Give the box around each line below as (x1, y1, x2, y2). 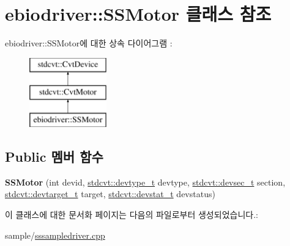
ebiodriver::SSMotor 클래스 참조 (5, 1, 272, 26)
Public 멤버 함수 (5, 147, 103, 166)
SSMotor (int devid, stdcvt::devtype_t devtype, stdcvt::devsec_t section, (5, 175, 286, 188)
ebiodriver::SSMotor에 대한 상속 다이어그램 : (5, 37, 173, 49)
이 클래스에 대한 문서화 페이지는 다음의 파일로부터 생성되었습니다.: (5, 208, 258, 221)
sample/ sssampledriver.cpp (5, 228, 105, 241)
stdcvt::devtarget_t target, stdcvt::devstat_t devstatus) (5, 187, 215, 200)
